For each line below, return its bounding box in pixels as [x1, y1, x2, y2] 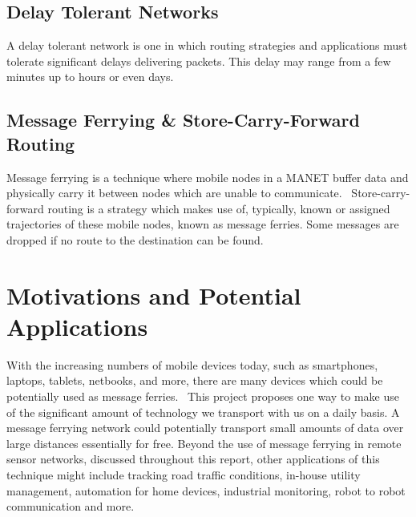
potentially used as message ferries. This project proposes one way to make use [6, 388, 400, 405]
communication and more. [6, 498, 135, 515]
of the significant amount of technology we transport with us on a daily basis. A [6, 403, 400, 420]
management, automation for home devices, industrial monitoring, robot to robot [6, 482, 406, 499]
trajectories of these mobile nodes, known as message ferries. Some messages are [6, 216, 399, 232]
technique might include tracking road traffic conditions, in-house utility [6, 467, 361, 483]
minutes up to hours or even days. [6, 68, 174, 85]
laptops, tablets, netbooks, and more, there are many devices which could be [6, 372, 383, 389]
